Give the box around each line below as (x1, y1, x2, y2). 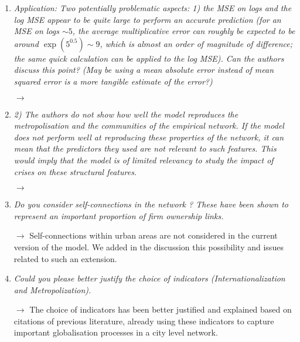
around (13, 37, 39, 49)
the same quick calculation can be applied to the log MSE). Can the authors (13, 52, 284, 64)
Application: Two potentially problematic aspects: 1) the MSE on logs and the (13, 2, 292, 14)
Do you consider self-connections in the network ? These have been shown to (13, 198, 288, 210)
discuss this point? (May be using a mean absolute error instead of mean (13, 63, 274, 76)
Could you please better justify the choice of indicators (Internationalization (13, 272, 285, 284)
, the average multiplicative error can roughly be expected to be (72, 25, 295, 37)
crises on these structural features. (13, 165, 137, 177)
